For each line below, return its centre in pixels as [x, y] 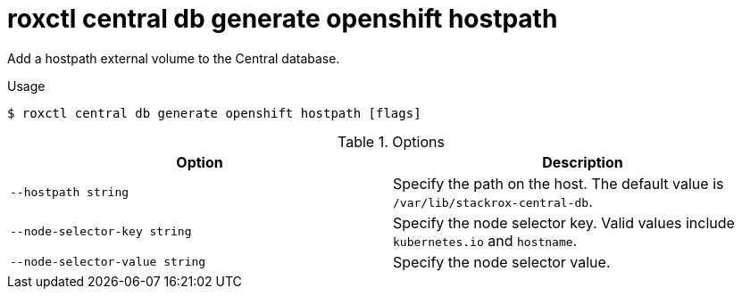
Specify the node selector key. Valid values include [564, 222]
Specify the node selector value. [502, 262]
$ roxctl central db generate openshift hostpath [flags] [214, 113]
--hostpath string [70, 193]
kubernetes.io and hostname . [485, 240]
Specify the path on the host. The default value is [559, 183]
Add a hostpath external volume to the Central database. [174, 58]
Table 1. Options [391, 141]
